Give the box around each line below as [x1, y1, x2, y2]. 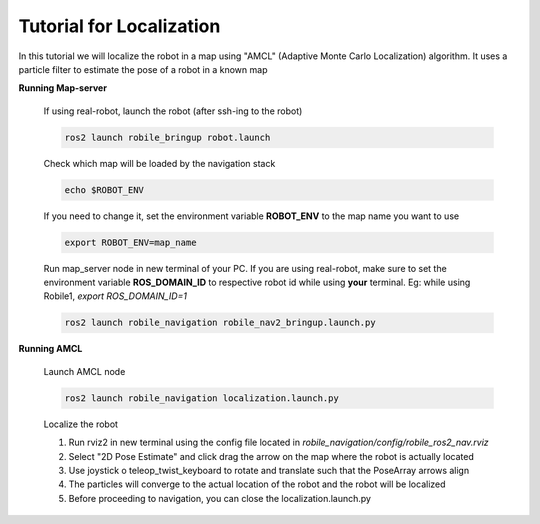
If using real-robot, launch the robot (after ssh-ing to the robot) [43, 105, 303, 117]
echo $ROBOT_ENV [64, 184, 145, 195]
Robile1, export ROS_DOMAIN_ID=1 [43, 290, 187, 302]
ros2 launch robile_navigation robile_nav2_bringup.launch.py [64, 317, 376, 329]
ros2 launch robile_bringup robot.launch [64, 131, 271, 143]
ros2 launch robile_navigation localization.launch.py [64, 392, 339, 404]
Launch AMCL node [43, 365, 126, 377]
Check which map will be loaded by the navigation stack [43, 157, 276, 169]
